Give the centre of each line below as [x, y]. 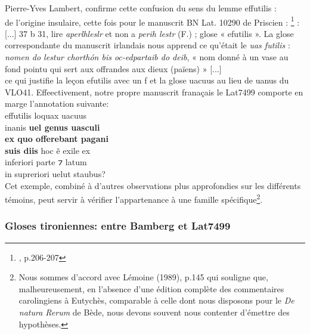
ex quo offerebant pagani [57, 139]
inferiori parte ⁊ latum [46, 162]
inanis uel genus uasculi [52, 127]
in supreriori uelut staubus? [55, 173]
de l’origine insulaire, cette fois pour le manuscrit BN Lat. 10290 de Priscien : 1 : [152, 21]
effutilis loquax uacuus [46, 115]
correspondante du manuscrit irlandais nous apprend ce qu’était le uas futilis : [148, 45]
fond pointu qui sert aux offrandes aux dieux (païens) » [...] [113, 68]
